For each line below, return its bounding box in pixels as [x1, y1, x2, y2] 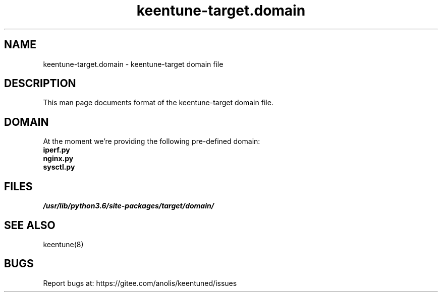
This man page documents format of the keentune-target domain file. [43, 98, 273, 107]
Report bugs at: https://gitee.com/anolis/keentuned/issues [43, 278, 237, 287]
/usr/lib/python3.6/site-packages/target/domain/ [43, 201, 214, 210]
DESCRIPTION [4, 77, 76, 90]
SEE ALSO [4, 218, 56, 232]
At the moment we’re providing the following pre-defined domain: [43, 137, 260, 146]
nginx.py [43, 154, 74, 163]
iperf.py [43, 145, 70, 155]
